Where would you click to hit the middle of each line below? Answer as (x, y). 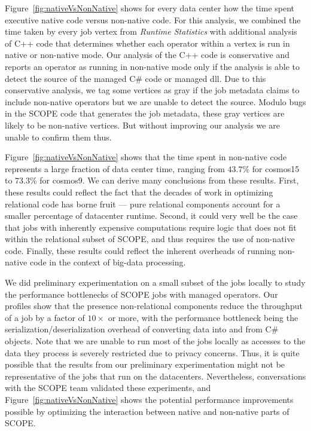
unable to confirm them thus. (58, 137)
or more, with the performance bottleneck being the (203, 317)
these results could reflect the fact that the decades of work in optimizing (139, 192)
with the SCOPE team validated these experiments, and (108, 388)
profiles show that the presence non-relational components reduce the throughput (154, 306)
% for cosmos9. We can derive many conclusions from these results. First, (164, 180)
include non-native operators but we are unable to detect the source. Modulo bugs (155, 101)
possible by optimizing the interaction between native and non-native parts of (147, 411)
